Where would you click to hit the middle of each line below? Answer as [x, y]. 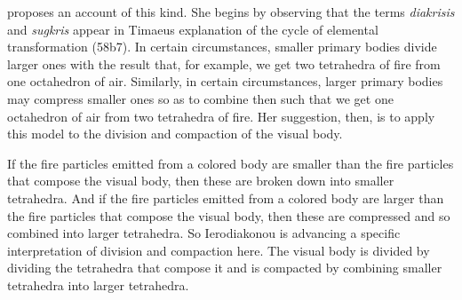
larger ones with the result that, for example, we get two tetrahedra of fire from [224, 63]
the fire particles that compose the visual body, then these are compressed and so [229, 215]
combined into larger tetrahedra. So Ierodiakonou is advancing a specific [204, 233]
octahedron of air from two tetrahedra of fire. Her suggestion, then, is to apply [221, 116]
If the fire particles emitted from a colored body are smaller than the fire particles [231, 163]
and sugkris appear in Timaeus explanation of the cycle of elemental [193, 29]
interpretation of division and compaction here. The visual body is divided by [219, 250]
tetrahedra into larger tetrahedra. [98, 284]
